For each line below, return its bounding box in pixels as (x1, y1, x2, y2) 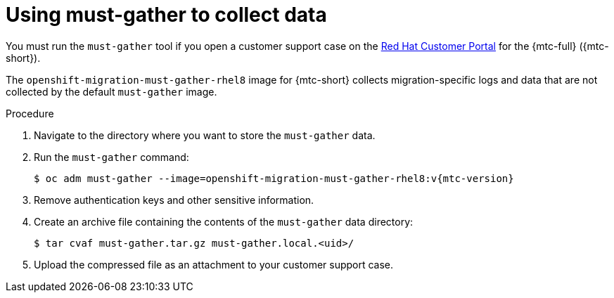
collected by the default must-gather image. (6, 85, 217, 98)
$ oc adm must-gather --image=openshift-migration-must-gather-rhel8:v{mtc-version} (34, 172, 514, 184)
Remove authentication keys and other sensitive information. (34, 193, 314, 206)
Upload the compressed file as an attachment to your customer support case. (34, 258, 394, 271)
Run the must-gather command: (34, 150, 189, 163)
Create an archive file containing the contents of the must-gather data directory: (34, 215, 414, 228)
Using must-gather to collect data (6, 3, 327, 27)
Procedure (6, 107, 54, 119)
